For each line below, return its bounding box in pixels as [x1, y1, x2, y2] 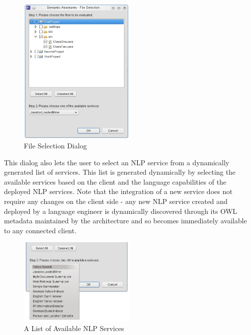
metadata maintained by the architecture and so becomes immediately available [4, 215, 247, 226]
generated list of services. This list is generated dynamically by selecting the [4, 167, 236, 177]
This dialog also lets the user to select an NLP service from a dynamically [4, 157, 230, 167]
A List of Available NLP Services [24, 323, 124, 334]
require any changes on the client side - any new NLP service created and [4, 196, 228, 206]
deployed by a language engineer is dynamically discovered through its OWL [4, 205, 237, 216]
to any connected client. [4, 225, 77, 235]
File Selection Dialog [24, 140, 87, 151]
